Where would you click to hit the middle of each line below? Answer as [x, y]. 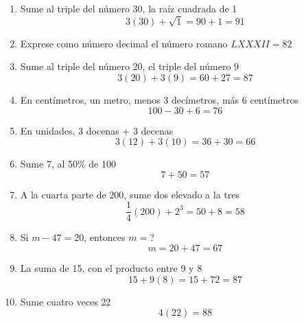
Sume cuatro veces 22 [66, 301]
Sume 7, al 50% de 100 [68, 164]
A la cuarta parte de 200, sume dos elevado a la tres [130, 194]
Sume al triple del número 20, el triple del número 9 [130, 66]
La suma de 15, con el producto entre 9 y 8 [111, 267]
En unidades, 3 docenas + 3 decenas [97, 130]
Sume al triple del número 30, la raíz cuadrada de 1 [129, 8]
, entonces [105, 237]
